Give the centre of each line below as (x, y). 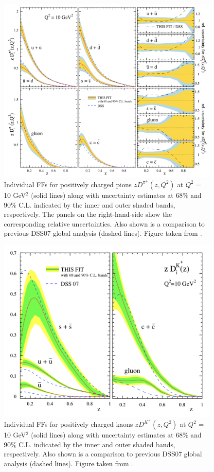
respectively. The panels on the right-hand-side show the (88, 214)
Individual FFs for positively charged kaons (69, 424)
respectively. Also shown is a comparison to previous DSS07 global (103, 454)
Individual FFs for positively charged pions (68, 184)
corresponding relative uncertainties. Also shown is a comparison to (104, 223)
